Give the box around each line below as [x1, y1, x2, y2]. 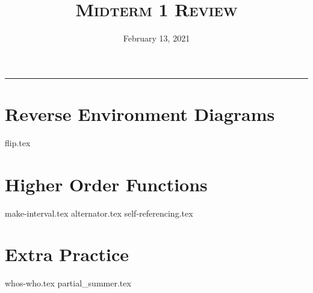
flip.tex [5, 136, 31, 149]
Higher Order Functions [5, 171, 208, 196]
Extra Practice [5, 242, 129, 267]
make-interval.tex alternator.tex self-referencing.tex [5, 206, 193, 219]
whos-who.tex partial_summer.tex [5, 277, 131, 289]
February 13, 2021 [123, 32, 190, 45]
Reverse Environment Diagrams [5, 101, 275, 126]
